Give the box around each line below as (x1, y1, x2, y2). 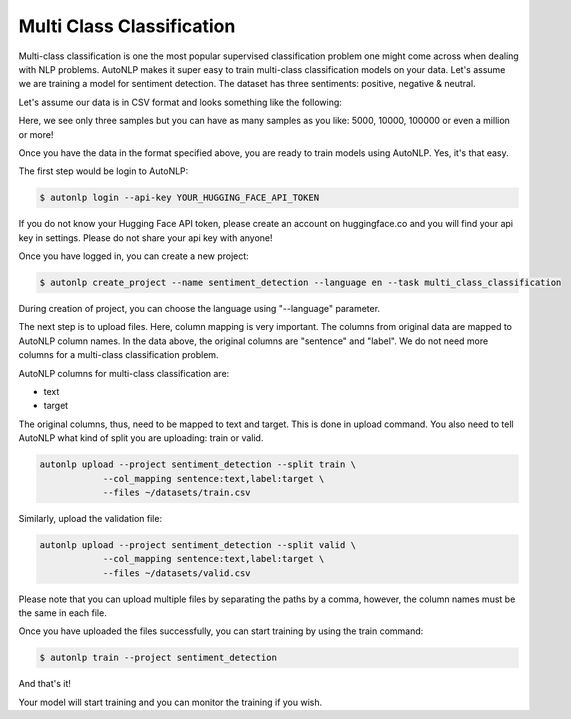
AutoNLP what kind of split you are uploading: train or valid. (18, 432, 264, 444)
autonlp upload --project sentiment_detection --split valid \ (39, 539, 357, 550)
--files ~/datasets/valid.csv (102, 567, 251, 579)
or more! (18, 128, 54, 140)
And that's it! (18, 678, 72, 690)
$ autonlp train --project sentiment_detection (39, 652, 277, 664)
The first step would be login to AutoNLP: (18, 165, 189, 177)
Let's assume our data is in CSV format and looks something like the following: (18, 96, 342, 108)
